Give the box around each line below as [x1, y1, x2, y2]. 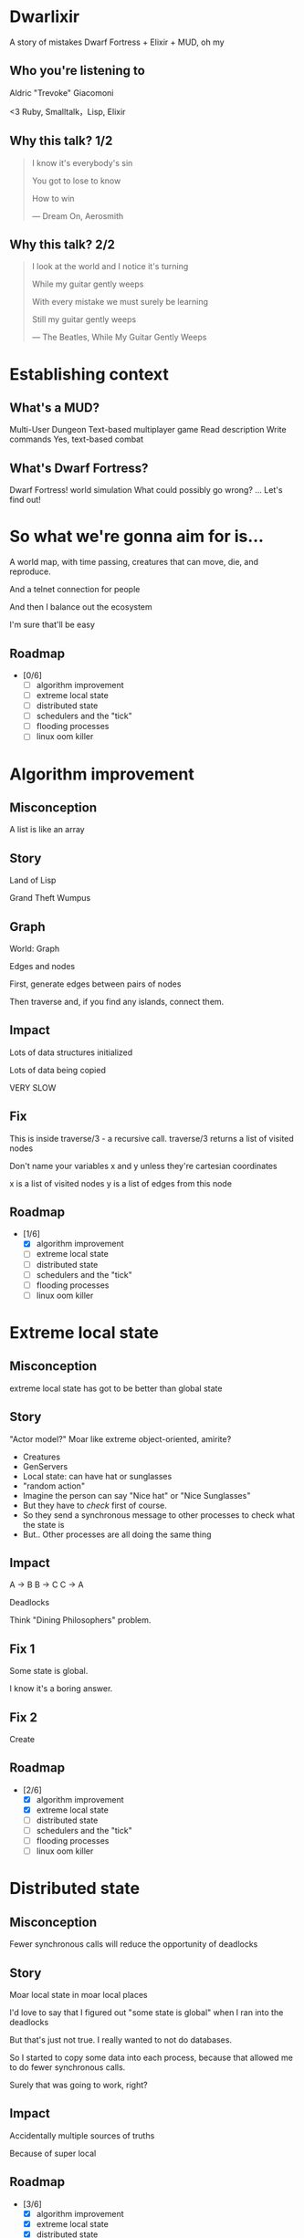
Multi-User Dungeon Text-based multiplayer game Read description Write [9, 424, 287, 435]
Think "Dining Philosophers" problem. [9, 1615, 152, 1626]
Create [9, 1734, 36, 1744]
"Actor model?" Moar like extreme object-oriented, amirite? [9, 1433, 232, 1444]
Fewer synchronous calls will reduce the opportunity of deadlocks [9, 1939, 258, 1950]
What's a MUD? [9, 400, 100, 415]
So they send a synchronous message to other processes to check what [22, 1509, 295, 1521]
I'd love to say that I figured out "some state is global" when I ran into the [9, 2007, 284, 2018]
